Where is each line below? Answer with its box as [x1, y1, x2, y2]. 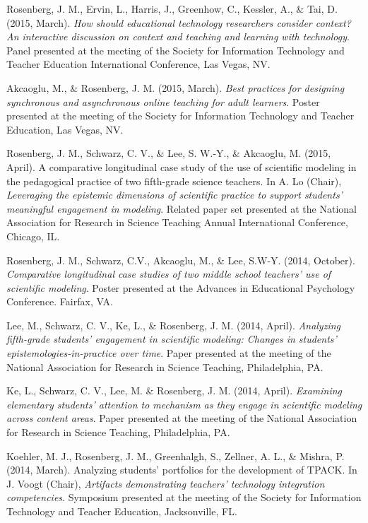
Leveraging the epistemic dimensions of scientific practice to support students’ [6, 187, 343, 202]
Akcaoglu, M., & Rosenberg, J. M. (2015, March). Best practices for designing [6, 80, 345, 95]
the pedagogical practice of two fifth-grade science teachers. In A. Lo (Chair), [6, 173, 342, 188]
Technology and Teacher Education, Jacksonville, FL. [6, 504, 237, 518]
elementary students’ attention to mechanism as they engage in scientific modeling [6, 396, 362, 411]
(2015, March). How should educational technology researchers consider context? [6, 15, 351, 30]
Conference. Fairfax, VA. [6, 294, 113, 309]
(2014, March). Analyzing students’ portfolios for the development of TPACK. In [6, 462, 357, 477]
